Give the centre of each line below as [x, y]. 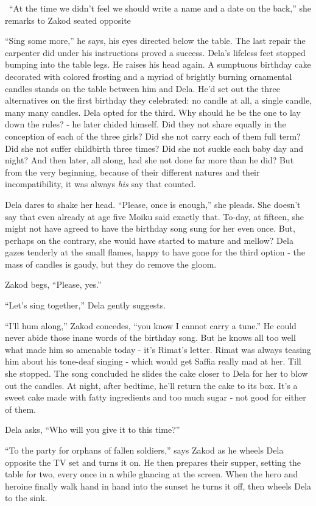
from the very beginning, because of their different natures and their [132, 172]
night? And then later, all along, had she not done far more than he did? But [149, 160]
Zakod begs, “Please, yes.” [53, 284]
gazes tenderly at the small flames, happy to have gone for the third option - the [155, 252]
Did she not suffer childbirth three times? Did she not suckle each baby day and [154, 148]
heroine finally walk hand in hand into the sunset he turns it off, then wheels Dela [158, 486]
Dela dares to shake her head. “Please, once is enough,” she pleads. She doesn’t [153, 204]
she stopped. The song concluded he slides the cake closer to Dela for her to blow [156, 373]
